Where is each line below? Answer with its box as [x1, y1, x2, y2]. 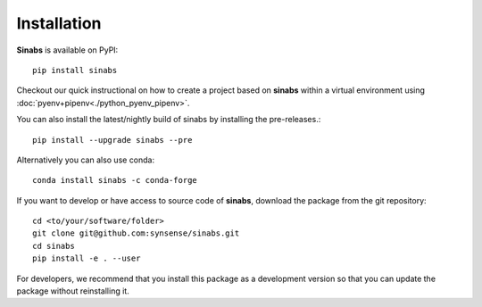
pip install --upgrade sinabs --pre [32, 135, 193, 145]
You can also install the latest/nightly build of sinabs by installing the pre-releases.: [16, 114, 321, 125]
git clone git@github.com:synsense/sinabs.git [32, 228, 240, 238]
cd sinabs [32, 241, 75, 251]
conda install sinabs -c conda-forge [32, 175, 198, 186]
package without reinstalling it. [16, 286, 129, 296]
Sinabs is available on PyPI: [16, 45, 119, 55]
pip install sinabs [32, 65, 118, 75]
